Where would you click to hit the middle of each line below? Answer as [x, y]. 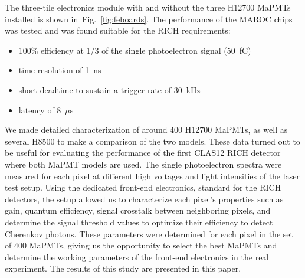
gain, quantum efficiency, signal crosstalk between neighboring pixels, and [138, 210]
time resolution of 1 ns [60, 70]
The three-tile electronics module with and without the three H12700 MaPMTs [148, 7]
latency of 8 [40, 109]
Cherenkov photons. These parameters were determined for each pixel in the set [149, 233]
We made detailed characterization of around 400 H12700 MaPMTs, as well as [146, 130]
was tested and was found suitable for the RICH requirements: [118, 30]
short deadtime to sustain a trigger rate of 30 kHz [109, 89]
